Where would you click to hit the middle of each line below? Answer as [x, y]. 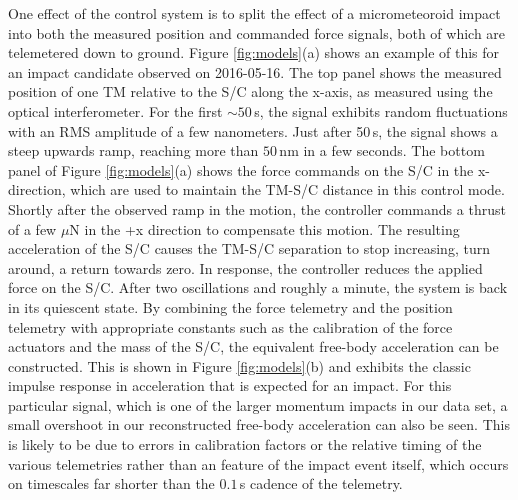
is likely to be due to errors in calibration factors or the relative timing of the [245, 444]
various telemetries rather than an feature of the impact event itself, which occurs [258, 463]
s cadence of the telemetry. [321, 483]
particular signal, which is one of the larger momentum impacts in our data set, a [258, 404]
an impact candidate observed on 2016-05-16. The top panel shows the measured [255, 71]
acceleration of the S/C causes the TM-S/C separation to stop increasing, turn [249, 248]
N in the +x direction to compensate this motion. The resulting [264, 228]
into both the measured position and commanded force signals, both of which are [257, 32]
